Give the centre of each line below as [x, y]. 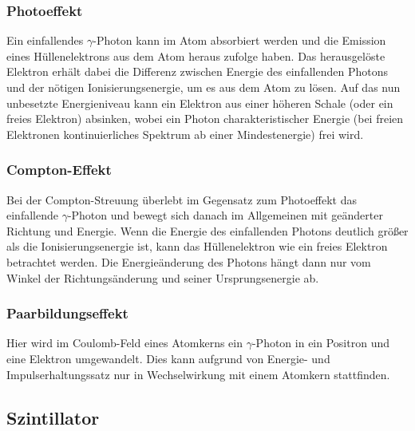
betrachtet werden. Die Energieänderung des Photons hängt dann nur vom [189, 261]
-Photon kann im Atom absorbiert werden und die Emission [239, 40]
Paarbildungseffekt [67, 313]
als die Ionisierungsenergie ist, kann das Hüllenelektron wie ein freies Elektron [197, 246]
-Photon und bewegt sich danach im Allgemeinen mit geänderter [225, 215]
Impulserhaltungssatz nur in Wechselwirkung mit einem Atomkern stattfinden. [198, 374]
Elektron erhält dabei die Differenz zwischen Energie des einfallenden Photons [197, 71]
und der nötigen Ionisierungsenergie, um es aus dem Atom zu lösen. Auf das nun [204, 87]
